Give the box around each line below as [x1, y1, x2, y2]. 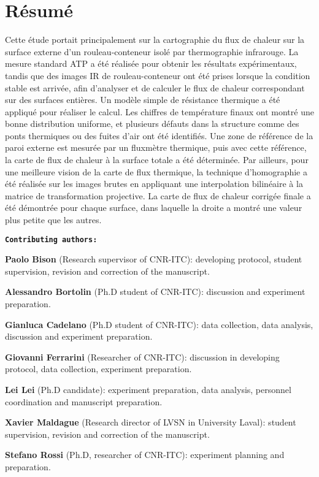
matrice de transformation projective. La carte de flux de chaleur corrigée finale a [5, 189, 311, 202]
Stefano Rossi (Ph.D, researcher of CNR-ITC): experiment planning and [5, 448, 285, 461]
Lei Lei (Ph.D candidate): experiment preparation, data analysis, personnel [5, 383, 291, 396]
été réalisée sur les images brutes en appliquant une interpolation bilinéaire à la [5, 177, 303, 190]
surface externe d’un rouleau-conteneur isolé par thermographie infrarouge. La [5, 45, 299, 58]
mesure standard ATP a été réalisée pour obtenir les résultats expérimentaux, [5, 57, 297, 70]
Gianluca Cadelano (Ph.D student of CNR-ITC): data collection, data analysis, [5, 318, 313, 330]
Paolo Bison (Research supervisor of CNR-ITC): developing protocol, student [5, 253, 302, 265]
